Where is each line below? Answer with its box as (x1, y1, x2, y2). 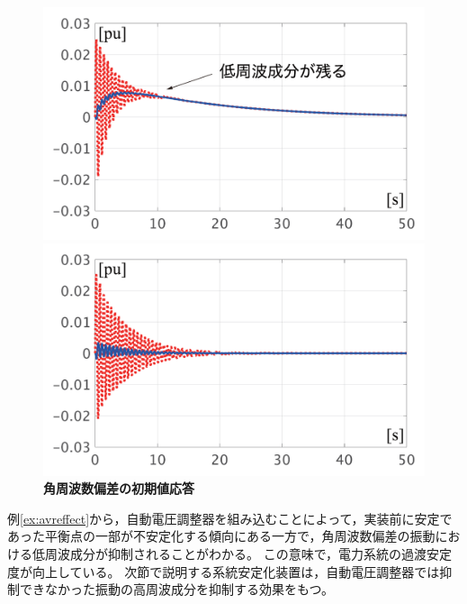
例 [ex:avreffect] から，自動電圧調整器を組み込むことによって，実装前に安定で (7, 508, 453, 527)
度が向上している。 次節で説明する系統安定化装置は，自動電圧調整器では (7, 562, 440, 581)
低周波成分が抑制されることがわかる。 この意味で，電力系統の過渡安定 (31, 545, 453, 563)
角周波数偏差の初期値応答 (43, 479, 194, 498)
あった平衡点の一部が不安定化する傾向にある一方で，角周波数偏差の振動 (7, 526, 436, 545)
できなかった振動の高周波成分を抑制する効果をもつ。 (19, 580, 334, 599)
